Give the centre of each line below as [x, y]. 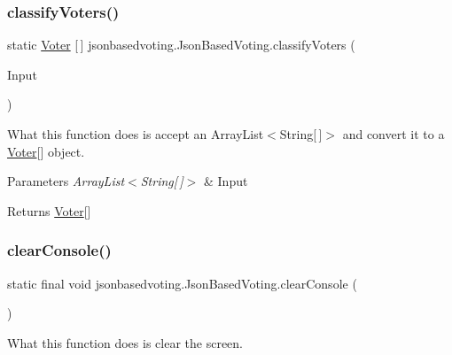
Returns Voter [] [49, 210]
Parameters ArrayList [66, 181]
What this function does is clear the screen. [125, 342]
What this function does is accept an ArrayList [136, 134]
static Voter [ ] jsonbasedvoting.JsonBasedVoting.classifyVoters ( [181, 45]
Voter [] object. [46, 151]
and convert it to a [394, 134]
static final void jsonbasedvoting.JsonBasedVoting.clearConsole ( [182, 283]
